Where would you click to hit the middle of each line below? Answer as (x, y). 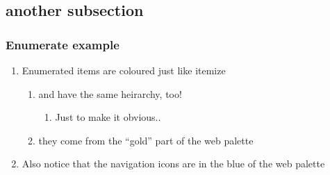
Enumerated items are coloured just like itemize (124, 70)
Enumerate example (63, 44)
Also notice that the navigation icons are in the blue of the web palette (173, 164)
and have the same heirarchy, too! (110, 93)
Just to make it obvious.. (108, 117)
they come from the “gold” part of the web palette (146, 140)
